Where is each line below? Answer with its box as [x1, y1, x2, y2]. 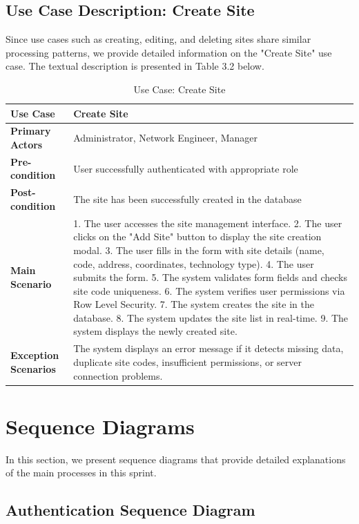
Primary [10, 124, 51, 138]
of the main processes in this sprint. [6, 465, 157, 480]
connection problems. [73, 368, 163, 382]
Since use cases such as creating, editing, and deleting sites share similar [6, 32, 311, 46]
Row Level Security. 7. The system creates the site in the [73, 297, 314, 311]
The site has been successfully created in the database [73, 192, 302, 206]
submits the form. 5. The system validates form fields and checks [73, 270, 348, 284]
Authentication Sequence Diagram [6, 499, 255, 521]
